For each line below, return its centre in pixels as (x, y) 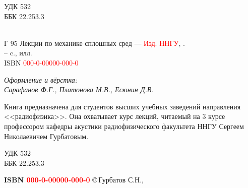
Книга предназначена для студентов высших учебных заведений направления (122, 106)
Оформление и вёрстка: (41, 79)
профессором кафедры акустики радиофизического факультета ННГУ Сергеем (124, 126)
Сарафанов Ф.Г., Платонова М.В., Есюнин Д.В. (79, 89)
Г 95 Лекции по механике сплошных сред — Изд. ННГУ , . (95, 43)
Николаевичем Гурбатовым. (46, 136)
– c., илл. (18, 53)
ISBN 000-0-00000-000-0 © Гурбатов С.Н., (74, 180)
